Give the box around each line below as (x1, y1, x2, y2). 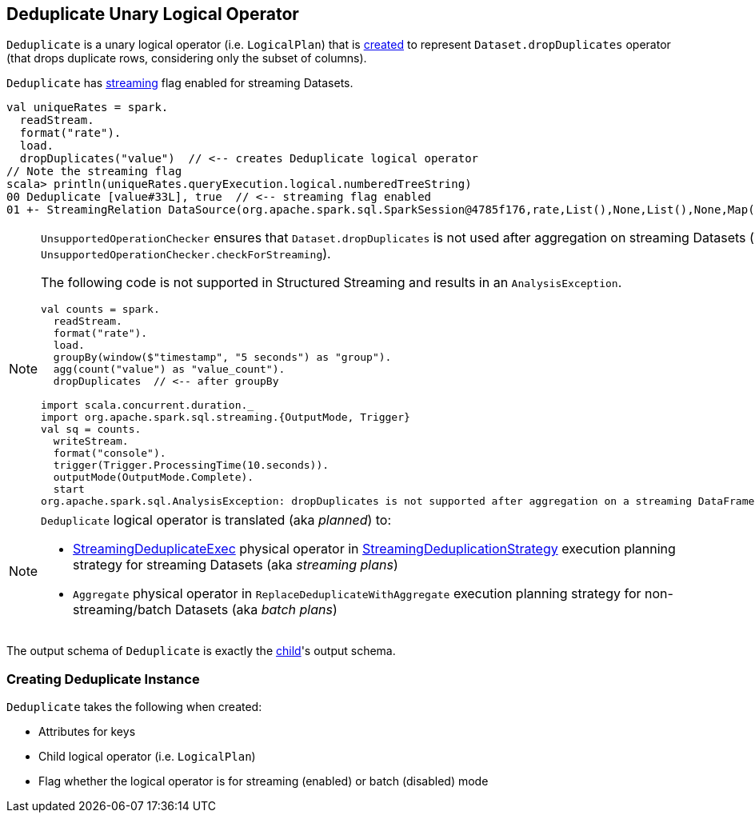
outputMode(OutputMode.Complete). (53, 471, 254, 484)
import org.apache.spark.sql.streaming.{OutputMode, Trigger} (41, 411, 410, 424)
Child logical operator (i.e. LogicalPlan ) (38, 749, 256, 764)
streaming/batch (73, 601, 172, 618)
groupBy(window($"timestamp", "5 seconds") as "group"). (53, 351, 392, 364)
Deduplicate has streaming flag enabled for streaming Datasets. (6, 76, 354, 90)
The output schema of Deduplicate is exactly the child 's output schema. (6, 644, 396, 658)
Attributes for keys (38, 725, 136, 739)
